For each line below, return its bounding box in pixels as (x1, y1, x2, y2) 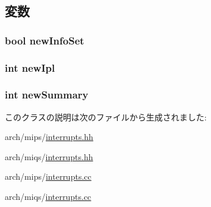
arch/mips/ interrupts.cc (5, 170, 92, 183)
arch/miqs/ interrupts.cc (5, 190, 92, 203)
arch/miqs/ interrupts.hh (5, 150, 93, 163)
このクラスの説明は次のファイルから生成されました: (5, 110, 207, 123)
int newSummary (5, 87, 89, 102)
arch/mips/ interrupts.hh (5, 130, 93, 143)
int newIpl (5, 60, 55, 75)
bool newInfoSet (5, 33, 84, 47)
